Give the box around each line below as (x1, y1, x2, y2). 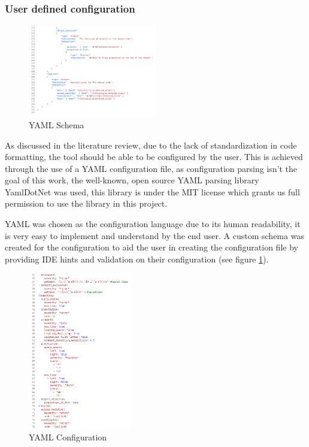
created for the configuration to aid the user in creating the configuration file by (5, 241, 298, 253)
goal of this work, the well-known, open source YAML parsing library (5, 174, 259, 186)
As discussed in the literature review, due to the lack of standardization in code (5, 138, 297, 151)
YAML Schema (29, 118, 84, 131)
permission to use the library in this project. (5, 197, 168, 210)
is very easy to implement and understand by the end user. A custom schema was (5, 229, 304, 241)
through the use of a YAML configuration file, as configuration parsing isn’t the (5, 162, 297, 174)
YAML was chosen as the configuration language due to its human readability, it (5, 218, 301, 230)
